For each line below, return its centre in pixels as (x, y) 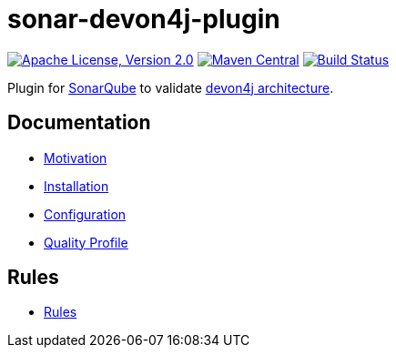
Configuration (85, 214)
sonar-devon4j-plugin (144, 19)
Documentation (79, 123)
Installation (76, 186)
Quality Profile (86, 242)
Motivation (76, 157)
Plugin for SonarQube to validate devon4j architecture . (171, 87)
